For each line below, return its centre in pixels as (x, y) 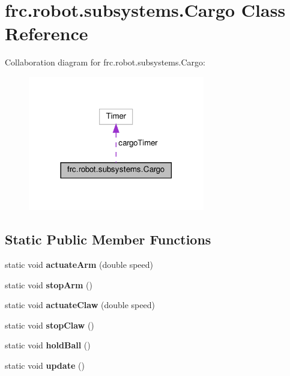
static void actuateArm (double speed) (79, 264)
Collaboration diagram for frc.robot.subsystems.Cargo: (105, 62)
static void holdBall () (48, 345)
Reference (47, 33)
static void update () (45, 365)
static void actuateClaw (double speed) (80, 305)
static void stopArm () (49, 284)
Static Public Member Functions (108, 239)
